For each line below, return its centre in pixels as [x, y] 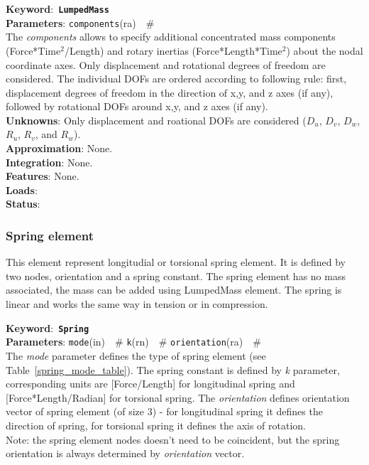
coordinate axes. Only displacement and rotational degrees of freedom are [166, 64]
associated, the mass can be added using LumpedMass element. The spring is [174, 290]
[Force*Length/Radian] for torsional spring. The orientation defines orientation [178, 397]
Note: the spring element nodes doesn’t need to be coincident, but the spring [173, 439]
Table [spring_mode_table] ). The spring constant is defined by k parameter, [173, 369]
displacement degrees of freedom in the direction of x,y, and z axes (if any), [170, 92]
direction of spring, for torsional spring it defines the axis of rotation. [156, 425]
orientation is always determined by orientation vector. [125, 453]
